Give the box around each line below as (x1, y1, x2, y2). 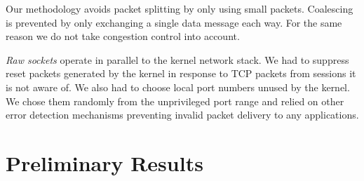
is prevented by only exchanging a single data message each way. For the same (6, 15, 342, 29)
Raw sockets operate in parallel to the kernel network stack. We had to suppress (6, 52, 349, 67)
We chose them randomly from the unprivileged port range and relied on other (6, 93, 344, 108)
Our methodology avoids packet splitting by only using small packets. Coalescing (6, 1, 353, 15)
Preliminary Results (6, 148, 203, 177)
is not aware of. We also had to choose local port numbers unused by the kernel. (6, 79, 350, 94)
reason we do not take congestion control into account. (6, 29, 240, 43)
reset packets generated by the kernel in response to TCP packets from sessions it (6, 66, 356, 81)
